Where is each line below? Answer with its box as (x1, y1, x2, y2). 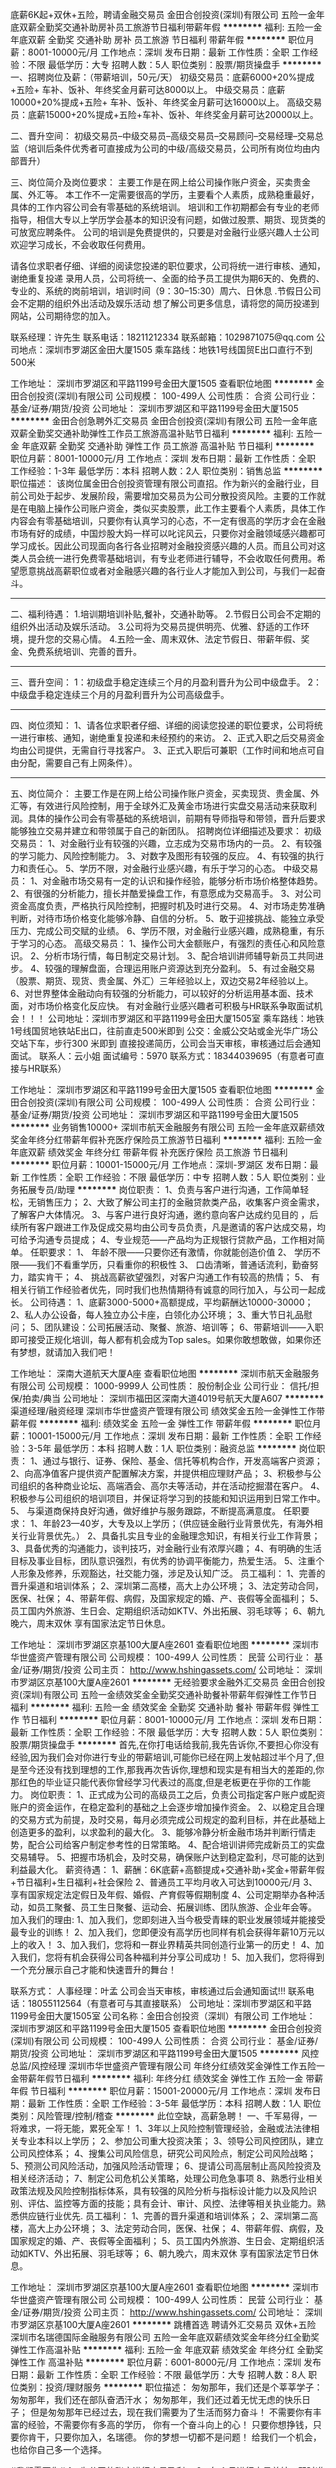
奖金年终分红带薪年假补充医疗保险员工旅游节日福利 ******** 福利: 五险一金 (10, 1134, 323, 1145)
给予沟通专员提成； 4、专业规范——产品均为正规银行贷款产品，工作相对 (18, 1234, 317, 1245)
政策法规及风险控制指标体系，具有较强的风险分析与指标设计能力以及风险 (10, 2185, 308, 2197)
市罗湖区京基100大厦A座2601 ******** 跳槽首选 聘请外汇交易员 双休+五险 (10, 2319, 317, 2330)
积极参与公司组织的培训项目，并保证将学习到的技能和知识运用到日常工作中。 (10, 1493, 326, 1504)
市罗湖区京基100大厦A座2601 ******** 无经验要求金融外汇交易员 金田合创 (10, 1676, 317, 1688)
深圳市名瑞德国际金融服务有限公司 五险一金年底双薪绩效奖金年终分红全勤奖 (10, 2331, 320, 2343)
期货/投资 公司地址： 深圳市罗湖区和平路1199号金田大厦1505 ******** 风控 (10, 2048, 320, 2059)
